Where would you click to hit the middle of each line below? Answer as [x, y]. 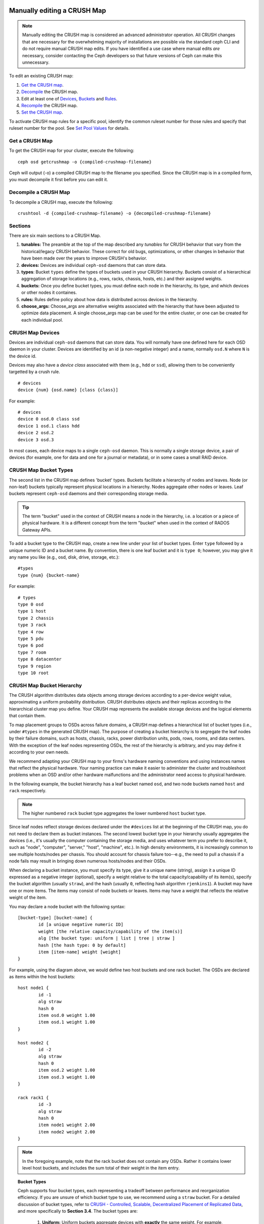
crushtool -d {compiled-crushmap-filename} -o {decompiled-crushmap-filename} [114, 213]
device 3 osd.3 [36, 440]
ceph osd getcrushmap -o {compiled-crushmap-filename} [85, 162]
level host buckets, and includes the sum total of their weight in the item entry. [101, 1168]
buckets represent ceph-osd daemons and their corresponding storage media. [89, 494]
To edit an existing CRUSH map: [41, 76]
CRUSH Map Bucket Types [41, 470]
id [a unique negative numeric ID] [81, 925]
